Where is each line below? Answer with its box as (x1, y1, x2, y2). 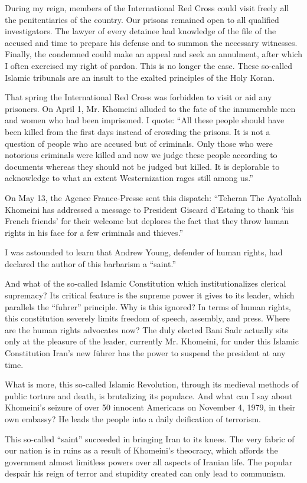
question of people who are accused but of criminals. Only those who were (5, 137, 273, 149)
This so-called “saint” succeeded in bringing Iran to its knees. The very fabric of (5, 432, 295, 445)
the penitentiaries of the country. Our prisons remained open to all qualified (5, 13, 279, 25)
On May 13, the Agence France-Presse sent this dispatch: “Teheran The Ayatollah (5, 191, 302, 203)
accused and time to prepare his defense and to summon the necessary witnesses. (5, 36, 298, 48)
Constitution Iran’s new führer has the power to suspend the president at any (5, 347, 286, 359)
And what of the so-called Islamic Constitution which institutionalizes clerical (5, 277, 286, 290)
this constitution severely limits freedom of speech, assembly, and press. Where (5, 312, 290, 324)
